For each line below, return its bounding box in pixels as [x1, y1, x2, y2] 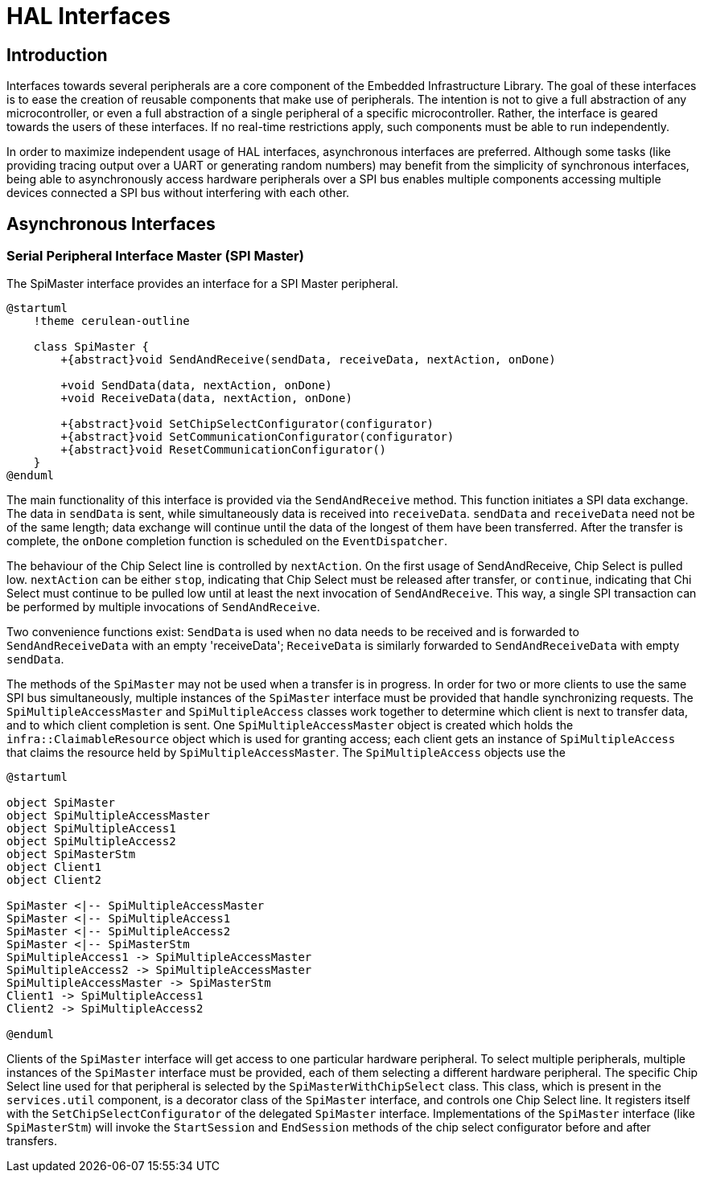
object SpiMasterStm [6, 848, 136, 861]
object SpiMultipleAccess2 [6, 835, 176, 848]
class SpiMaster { [33, 340, 150, 354]
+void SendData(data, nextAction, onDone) [60, 379, 332, 392]
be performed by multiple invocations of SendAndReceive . [6, 600, 320, 614]
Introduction [6, 44, 108, 65]
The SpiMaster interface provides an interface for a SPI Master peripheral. [6, 277, 399, 291]
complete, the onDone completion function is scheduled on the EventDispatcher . [6, 534, 448, 548]
